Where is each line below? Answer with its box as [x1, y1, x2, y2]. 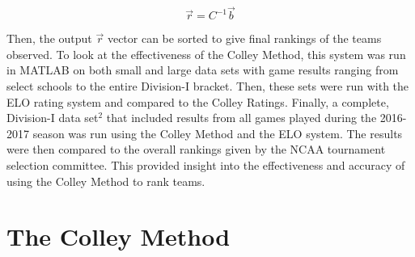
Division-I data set [6, 109, 99, 126]
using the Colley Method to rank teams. [6, 172, 205, 189]
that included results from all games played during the [106, 109, 377, 126]
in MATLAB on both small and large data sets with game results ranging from [6, 61, 399, 78]
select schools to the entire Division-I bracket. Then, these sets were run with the [6, 78, 409, 94]
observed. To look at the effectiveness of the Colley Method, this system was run [6, 45, 406, 62]
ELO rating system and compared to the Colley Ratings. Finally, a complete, [6, 93, 389, 110]
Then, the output [6, 30, 92, 47]
